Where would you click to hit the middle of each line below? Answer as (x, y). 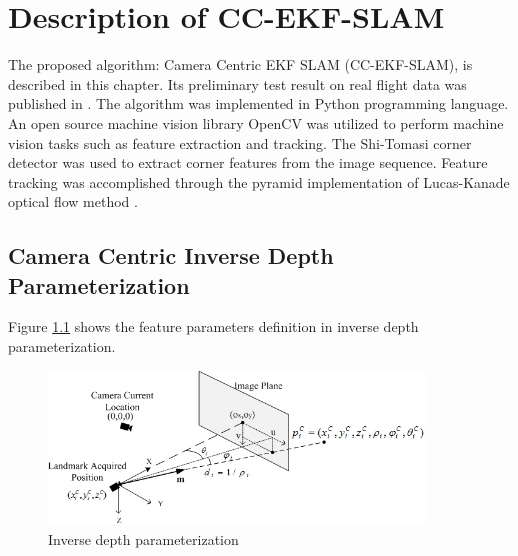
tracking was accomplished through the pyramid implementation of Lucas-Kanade (259, 181)
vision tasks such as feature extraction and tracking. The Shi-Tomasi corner (240, 142)
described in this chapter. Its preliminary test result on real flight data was (237, 83)
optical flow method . (73, 201)
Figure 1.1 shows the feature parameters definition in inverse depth (213, 326)
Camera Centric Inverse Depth (171, 255)
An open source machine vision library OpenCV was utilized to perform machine (256, 122)
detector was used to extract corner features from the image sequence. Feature (248, 162)
